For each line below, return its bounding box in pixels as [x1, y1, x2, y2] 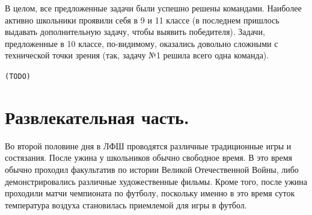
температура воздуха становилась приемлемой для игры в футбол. [5, 198, 247, 211]
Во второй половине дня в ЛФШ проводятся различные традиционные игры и [5, 139, 292, 152]
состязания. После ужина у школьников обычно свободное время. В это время [5, 151, 293, 164]
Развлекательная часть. [5, 104, 189, 129]
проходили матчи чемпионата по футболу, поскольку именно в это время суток [5, 187, 295, 199]
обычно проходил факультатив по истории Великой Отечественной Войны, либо [5, 163, 299, 175]
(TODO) [5, 72, 31, 81]
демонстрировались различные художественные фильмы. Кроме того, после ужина [5, 175, 308, 187]
